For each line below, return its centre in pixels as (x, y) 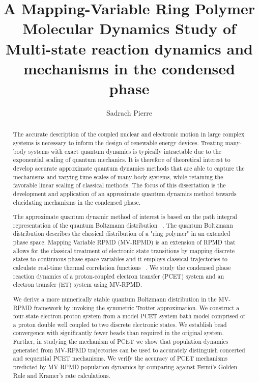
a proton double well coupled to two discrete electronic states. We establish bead (120, 324)
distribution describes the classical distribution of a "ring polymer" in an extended (122, 234)
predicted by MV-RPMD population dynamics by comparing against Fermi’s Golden (125, 367)
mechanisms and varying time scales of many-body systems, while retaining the (118, 176)
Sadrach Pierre (129, 112)
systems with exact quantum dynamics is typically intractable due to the (125, 151)
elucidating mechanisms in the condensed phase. (77, 202)
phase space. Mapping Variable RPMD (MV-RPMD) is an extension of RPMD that (124, 242)
